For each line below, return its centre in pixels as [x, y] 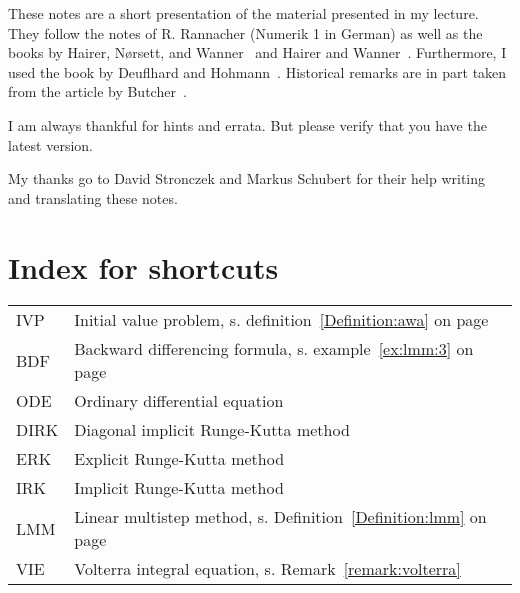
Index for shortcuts [143, 266]
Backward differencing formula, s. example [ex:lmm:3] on [274, 349]
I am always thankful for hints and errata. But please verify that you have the [247, 124]
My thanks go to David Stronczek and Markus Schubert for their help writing [247, 178]
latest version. [50, 144]
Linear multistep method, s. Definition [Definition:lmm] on [280, 517]
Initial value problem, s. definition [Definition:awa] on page [281, 320]
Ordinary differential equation [179, 401]
